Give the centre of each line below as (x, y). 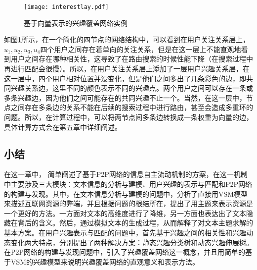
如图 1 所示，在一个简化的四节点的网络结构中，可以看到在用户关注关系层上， (127, 39)
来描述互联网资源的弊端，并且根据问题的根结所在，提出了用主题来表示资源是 (128, 203)
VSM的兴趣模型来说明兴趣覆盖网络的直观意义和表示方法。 (105, 261)
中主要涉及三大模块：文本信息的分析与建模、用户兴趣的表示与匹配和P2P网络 (128, 184)
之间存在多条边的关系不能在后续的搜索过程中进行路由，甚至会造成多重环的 (132, 107)
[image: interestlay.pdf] (66, 7)
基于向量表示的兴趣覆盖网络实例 (76, 23)
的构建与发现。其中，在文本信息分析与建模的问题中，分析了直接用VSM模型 (126, 193)
